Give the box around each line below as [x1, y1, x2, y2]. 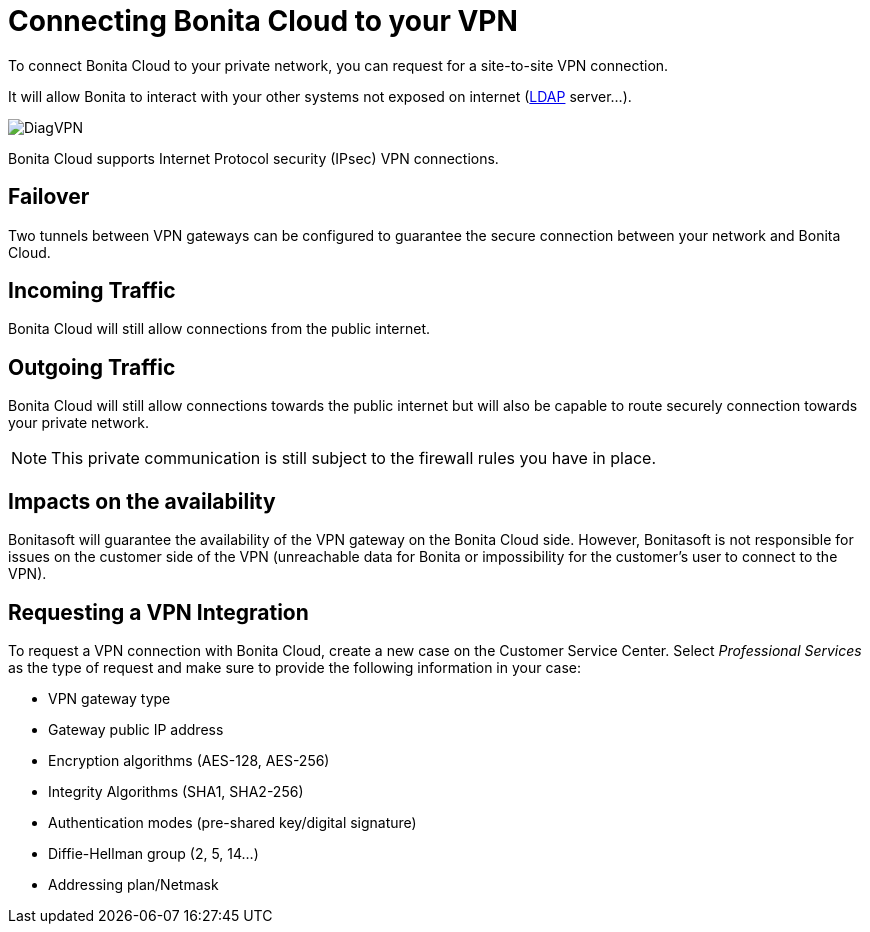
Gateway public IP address [48, 720, 224, 738]
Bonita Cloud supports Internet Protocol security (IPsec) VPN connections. [8, 149, 499, 167]
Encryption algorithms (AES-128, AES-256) [48, 751, 330, 769]
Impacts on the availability [8, 488, 276, 514]
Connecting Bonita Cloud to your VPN [8, 4, 518, 38]
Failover [8, 184, 90, 210]
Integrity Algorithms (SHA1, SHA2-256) [48, 782, 304, 800]
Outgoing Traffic [8, 354, 176, 380]
